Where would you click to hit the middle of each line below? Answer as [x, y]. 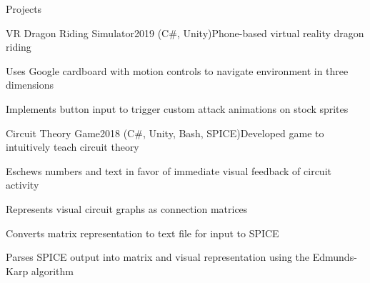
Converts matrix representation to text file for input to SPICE [142, 233]
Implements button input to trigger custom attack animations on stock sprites [177, 108]
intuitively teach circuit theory [72, 147]
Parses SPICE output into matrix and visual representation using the [158, 257]
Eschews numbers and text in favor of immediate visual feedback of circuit [169, 170]
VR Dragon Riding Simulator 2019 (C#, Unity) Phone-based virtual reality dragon [185, 33]
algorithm [52, 270]
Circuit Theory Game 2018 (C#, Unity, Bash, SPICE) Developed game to [165, 133]
